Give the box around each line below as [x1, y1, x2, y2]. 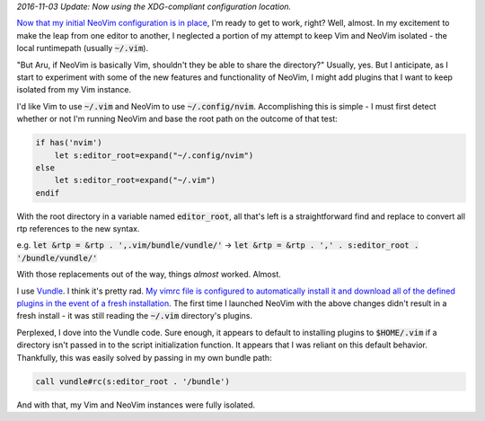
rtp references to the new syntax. [16, 224, 140, 234]
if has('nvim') [35, 137, 102, 148]
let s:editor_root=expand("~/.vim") [54, 175, 216, 186]
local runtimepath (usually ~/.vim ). [16, 43, 148, 54]
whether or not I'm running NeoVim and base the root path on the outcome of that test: [16, 113, 339, 125]
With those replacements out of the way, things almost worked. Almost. [16, 269, 282, 280]
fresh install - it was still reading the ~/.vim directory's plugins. [16, 311, 253, 321]
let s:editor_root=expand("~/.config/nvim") [54, 150, 254, 161]
